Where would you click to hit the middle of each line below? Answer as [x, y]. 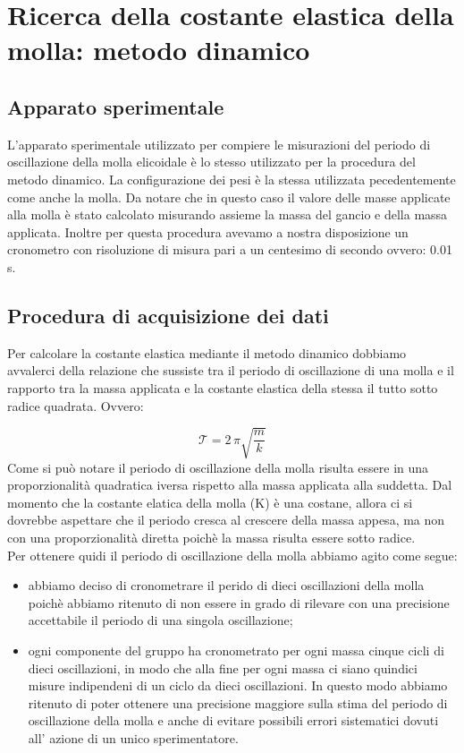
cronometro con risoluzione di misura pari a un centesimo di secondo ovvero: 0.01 [230, 249]
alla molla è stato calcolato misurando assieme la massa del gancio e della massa [228, 214]
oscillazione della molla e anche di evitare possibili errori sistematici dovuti [233, 720]
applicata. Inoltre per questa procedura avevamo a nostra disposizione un [208, 231]
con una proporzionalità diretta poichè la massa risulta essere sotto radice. [211, 538]
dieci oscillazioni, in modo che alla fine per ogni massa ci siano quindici [223, 667]
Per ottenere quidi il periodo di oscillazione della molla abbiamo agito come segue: [232, 555]
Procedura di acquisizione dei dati [168, 315]
